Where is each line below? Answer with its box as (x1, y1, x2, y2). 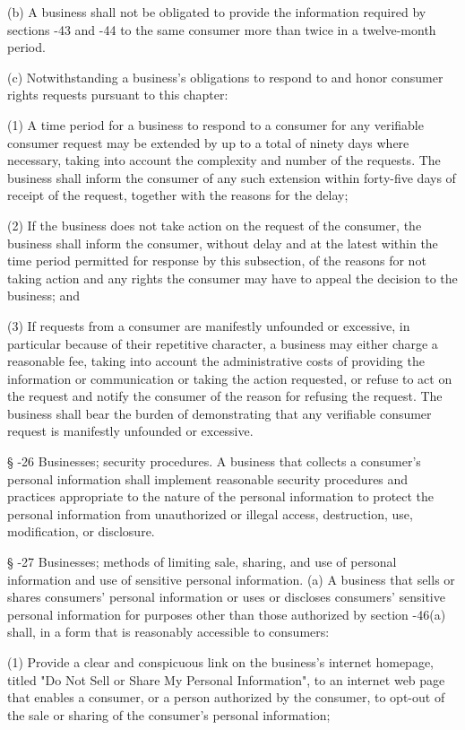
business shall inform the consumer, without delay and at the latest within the (7, 233, 438, 252)
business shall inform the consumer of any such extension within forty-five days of (7, 168, 456, 187)
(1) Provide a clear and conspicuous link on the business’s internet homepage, (7, 653, 434, 671)
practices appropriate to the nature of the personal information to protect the (7, 487, 435, 506)
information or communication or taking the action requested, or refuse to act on (7, 369, 452, 387)
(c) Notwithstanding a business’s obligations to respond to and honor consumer (7, 67, 443, 86)
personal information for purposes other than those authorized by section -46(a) (7, 604, 446, 623)
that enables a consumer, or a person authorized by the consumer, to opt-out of (7, 688, 445, 707)
